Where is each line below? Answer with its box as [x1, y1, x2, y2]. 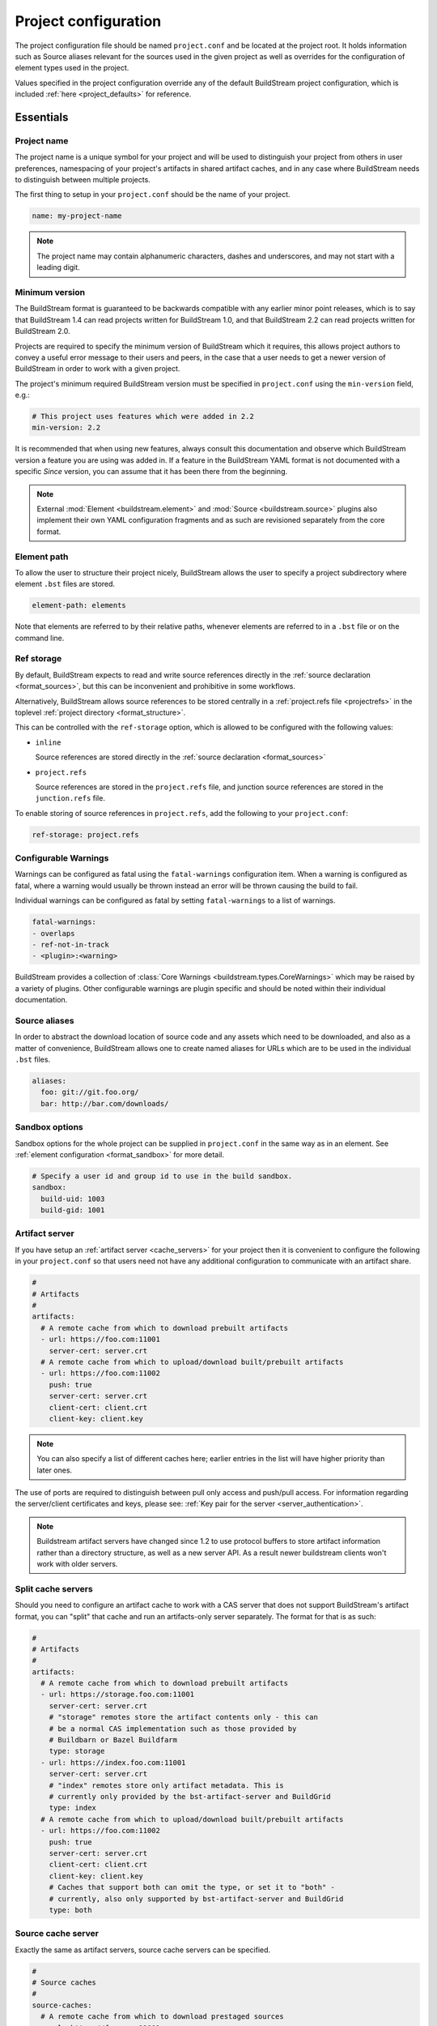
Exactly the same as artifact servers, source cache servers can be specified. [15, 1945, 271, 1955]
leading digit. [36, 263, 80, 272]
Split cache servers [15, 1583, 93, 1594]
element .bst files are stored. [15, 579, 116, 589]
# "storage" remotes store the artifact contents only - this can [49, 1712, 319, 1722]
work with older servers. [36, 1559, 118, 1568]
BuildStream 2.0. [15, 327, 70, 336]
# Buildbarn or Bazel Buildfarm [49, 1735, 178, 1745]
